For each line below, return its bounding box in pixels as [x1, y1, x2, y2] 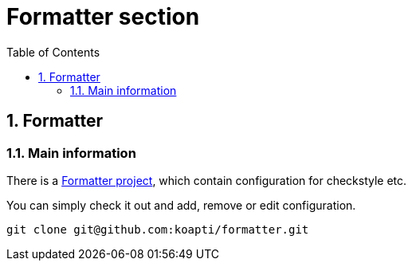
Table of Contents [6, 45, 100, 59]
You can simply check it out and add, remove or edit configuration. [6, 198, 356, 212]
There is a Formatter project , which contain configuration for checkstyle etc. [6, 173, 407, 187]
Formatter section [6, 3, 200, 30]
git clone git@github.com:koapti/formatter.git [6, 222, 309, 236]
